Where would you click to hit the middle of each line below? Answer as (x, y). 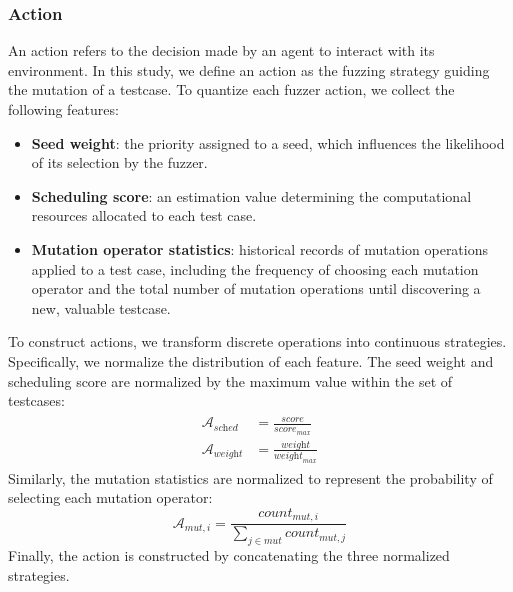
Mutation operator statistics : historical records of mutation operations (260, 248)
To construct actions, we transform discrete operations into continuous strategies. (257, 341)
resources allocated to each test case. (144, 215)
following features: (63, 109)
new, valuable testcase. (101, 307)
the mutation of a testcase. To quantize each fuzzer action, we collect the (231, 89)
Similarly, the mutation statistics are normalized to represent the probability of (250, 477)
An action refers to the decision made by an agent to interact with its (221, 50)
